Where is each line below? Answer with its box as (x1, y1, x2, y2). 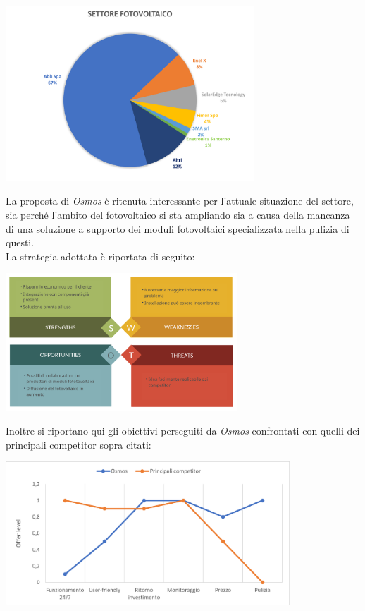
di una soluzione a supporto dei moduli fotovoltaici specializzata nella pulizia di (6, 221, 349, 236)
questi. (6, 235, 35, 250)
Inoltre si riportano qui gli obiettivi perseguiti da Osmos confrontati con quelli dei (6, 423, 360, 438)
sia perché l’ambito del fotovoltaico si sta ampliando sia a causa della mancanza (6, 207, 350, 222)
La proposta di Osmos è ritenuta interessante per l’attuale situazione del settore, (6, 193, 354, 208)
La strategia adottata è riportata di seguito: (6, 248, 195, 263)
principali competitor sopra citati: (6, 437, 151, 452)
